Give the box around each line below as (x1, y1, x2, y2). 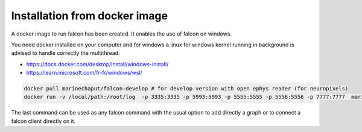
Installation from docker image (11, 9, 168, 22)
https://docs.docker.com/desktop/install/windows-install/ (26, 60, 169, 68)
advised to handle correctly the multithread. (11, 49, 120, 57)
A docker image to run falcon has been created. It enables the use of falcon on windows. (11, 30, 232, 37)
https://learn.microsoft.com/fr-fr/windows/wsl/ (26, 69, 143, 77)
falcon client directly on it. (11, 118, 76, 125)
